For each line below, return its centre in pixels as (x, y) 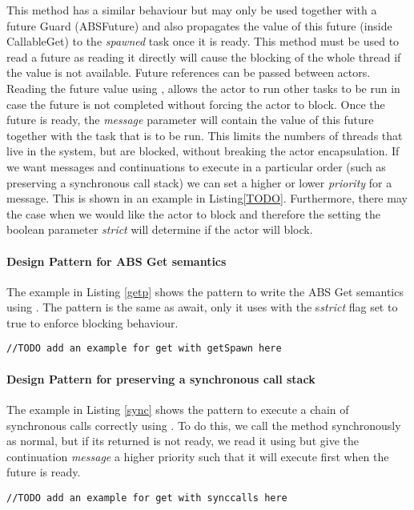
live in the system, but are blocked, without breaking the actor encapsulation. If (203, 151)
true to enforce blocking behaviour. (92, 322)
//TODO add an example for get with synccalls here (147, 498)
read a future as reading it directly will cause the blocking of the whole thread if (204, 56)
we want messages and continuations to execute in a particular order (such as (196, 166)
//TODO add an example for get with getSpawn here (144, 349)
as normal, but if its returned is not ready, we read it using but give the (183, 441)
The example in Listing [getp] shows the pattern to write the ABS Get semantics (205, 291)
